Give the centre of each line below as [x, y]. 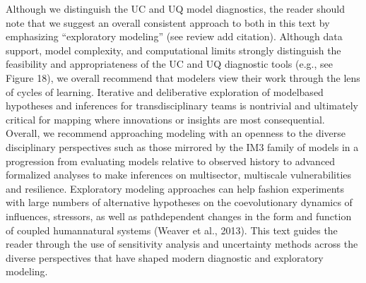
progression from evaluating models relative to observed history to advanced [171, 161]
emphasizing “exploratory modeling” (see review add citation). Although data [174, 36]
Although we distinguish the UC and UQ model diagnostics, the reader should [175, 8]
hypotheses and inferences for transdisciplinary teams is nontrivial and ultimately [182, 106]
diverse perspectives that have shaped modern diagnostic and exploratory [165, 257]
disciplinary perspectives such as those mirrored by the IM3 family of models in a [182, 146]
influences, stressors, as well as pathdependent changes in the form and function [179, 216]
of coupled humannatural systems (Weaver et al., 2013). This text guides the [172, 230]
